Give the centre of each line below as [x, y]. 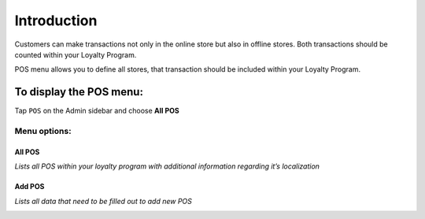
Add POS [30, 187]
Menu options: [43, 131]
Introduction [56, 20]
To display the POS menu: [79, 92]
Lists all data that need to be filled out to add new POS [103, 201]
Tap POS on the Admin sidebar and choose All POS [97, 111]
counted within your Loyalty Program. [76, 54]
